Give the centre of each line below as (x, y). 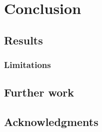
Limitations (27, 65)
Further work (39, 92)
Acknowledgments (51, 122)
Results (23, 40)
